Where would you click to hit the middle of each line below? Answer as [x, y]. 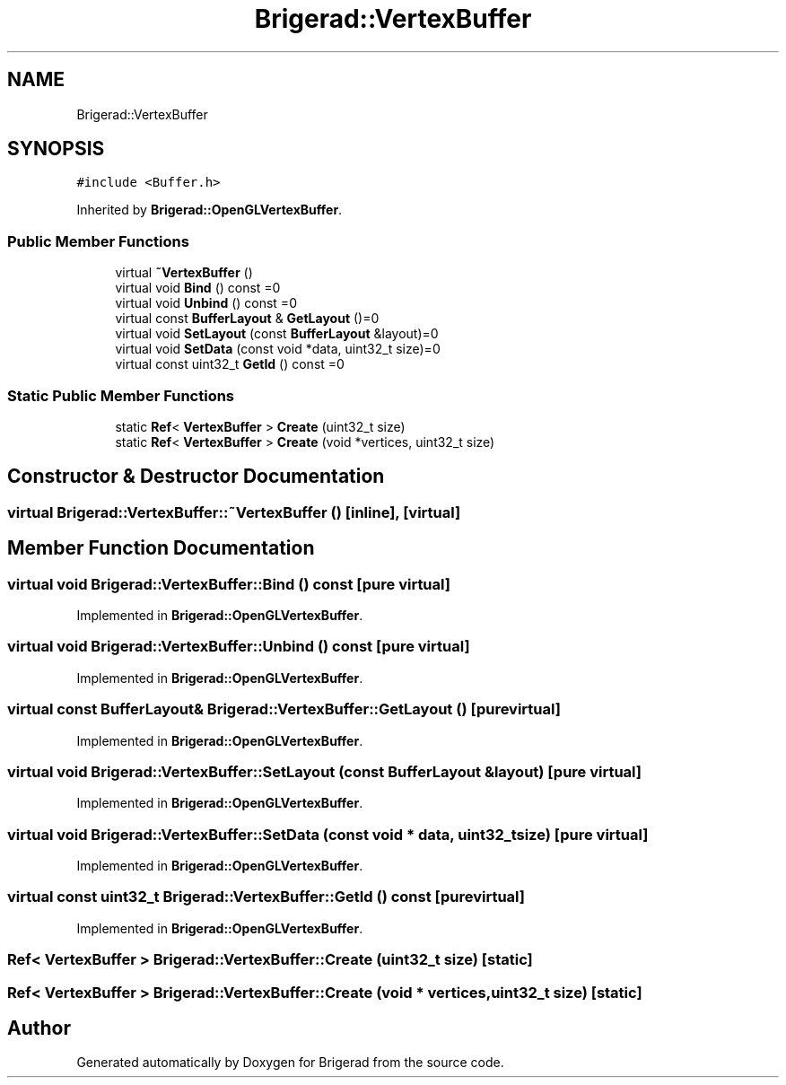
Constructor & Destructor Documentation [196, 477]
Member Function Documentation [161, 548]
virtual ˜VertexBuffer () [184, 273]
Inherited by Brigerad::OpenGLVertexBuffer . [210, 210]
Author [39, 1028]
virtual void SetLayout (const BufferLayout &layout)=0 [277, 334]
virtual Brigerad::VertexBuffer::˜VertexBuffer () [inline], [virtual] [234, 512]
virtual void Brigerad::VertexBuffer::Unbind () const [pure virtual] [239, 647]
